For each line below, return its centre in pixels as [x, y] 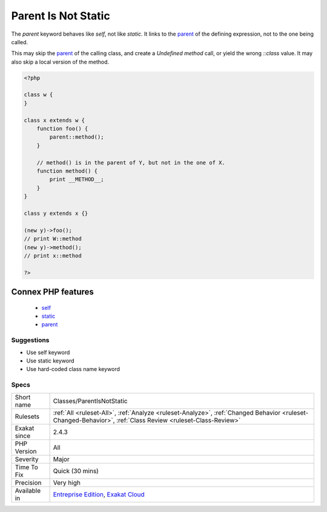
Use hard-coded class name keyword [73, 369]
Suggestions [30, 340]
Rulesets [27, 416]
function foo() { [62, 129]
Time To [27, 467]
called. [20, 42]
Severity [27, 459]
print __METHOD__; [77, 179]
